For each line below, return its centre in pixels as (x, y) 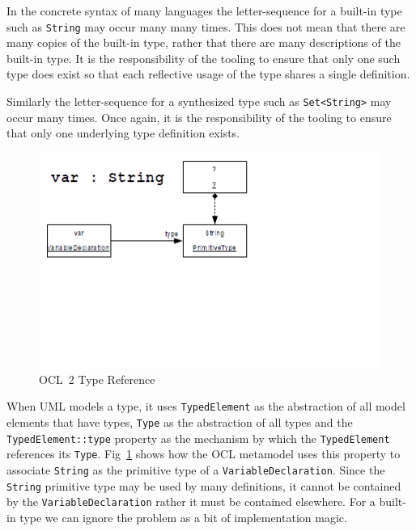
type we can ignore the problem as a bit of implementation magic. (183, 517)
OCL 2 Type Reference (97, 379)
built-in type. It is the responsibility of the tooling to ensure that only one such (204, 58)
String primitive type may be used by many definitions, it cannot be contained (204, 485)
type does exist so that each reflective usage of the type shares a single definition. (208, 74)
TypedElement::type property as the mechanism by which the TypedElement (198, 438)
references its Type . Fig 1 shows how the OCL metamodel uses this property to (204, 454)
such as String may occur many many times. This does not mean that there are (206, 26)
